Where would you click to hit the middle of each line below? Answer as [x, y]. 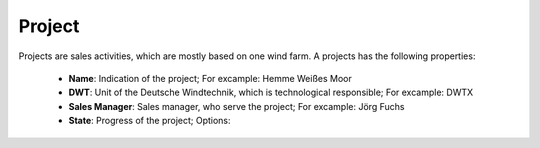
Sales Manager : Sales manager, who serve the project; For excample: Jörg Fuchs [236, 106]
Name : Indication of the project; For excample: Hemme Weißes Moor [210, 78]
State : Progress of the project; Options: [149, 121]
